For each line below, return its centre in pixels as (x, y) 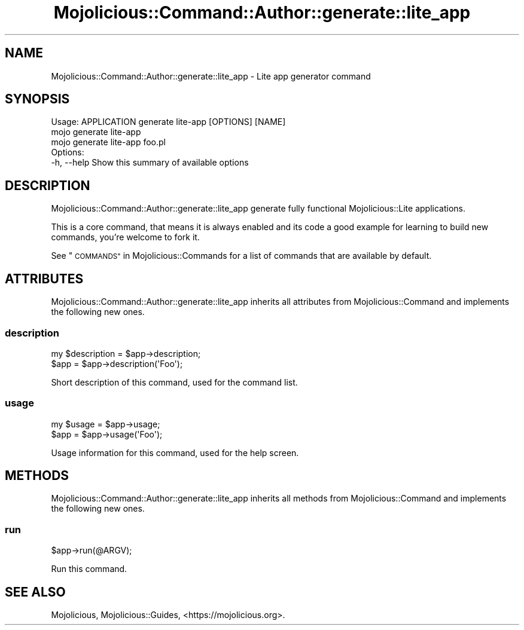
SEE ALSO (35, 592)
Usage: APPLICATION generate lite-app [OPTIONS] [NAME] (168, 122)
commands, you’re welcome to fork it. (125, 237)
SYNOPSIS (37, 99)
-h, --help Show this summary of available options (150, 163)
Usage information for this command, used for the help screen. (175, 452)
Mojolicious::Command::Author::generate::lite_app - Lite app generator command (211, 76)
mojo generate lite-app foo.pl (108, 142)
